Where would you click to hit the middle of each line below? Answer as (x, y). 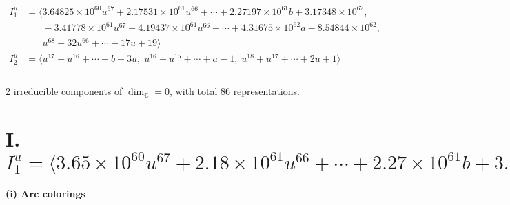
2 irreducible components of (64, 91)
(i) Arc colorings (45, 194)
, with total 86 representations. (235, 91)
